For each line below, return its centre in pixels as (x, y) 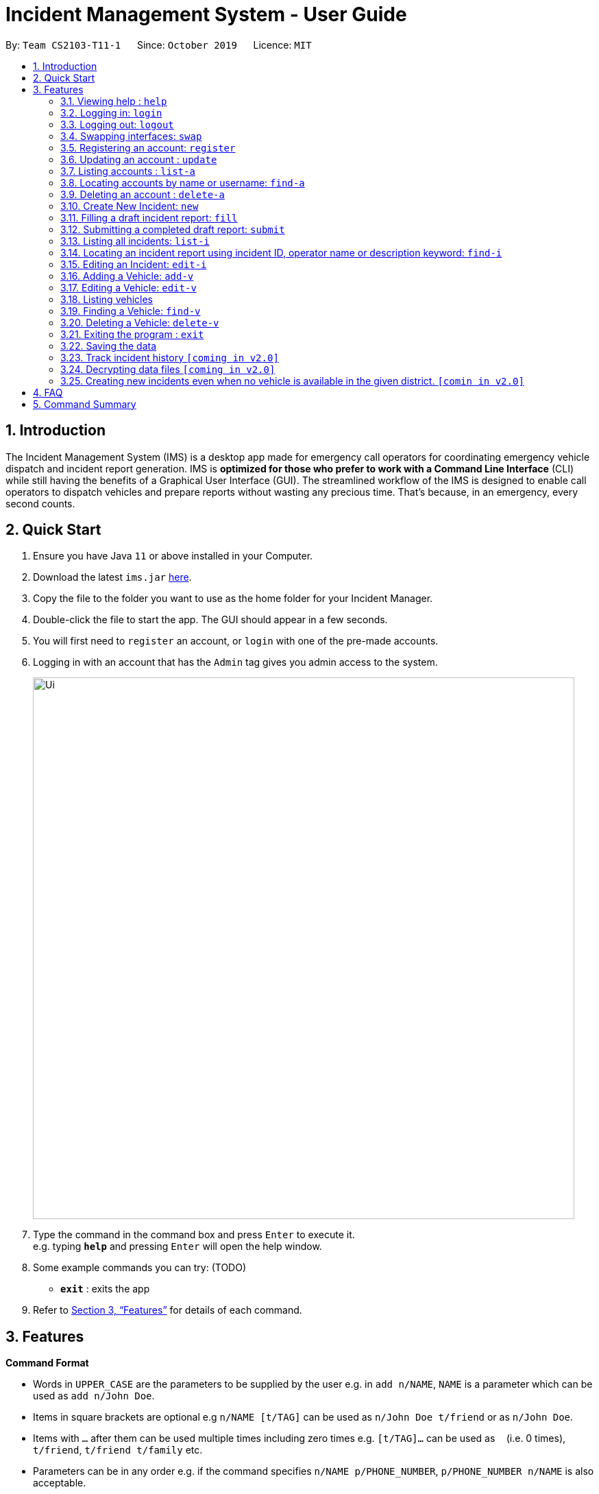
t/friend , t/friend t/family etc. (118, 1450)
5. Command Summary (85, 404)
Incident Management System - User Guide (206, 14)
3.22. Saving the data (109, 346)
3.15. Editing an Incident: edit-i (134, 264)
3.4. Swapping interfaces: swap (131, 136)
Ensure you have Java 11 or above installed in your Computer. (173, 556)
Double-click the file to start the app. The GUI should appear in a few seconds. (210, 620)
